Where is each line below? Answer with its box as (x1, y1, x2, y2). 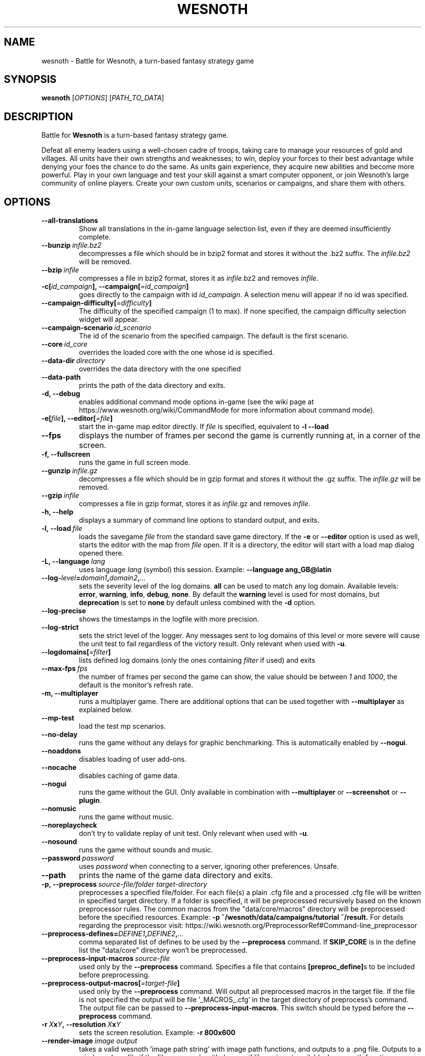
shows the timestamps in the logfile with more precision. (79, 615, 259, 624)
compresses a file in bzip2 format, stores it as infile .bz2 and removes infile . (79, 274, 319, 283)
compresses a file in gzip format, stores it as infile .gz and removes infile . (79, 499, 311, 508)
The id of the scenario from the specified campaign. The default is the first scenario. (79, 332, 349, 340)
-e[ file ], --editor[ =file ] (41, 414, 113, 423)
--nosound (41, 837, 77, 846)
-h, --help (41, 508, 73, 516)
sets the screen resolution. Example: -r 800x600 (79, 1028, 236, 1037)
